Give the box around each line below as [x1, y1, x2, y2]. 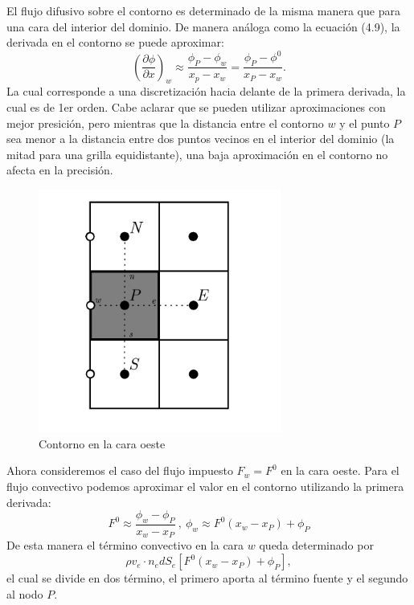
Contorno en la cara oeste [39, 435, 166, 452]
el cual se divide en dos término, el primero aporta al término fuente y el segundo [6, 570, 408, 587]
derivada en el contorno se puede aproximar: [6, 34, 224, 51]
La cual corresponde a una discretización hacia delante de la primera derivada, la [6, 83, 406, 100]
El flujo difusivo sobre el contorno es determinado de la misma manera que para [6, 2, 400, 18]
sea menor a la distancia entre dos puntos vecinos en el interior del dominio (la [6, 130, 395, 147]
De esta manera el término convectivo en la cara [6, 537, 244, 554]
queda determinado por [259, 537, 374, 554]
